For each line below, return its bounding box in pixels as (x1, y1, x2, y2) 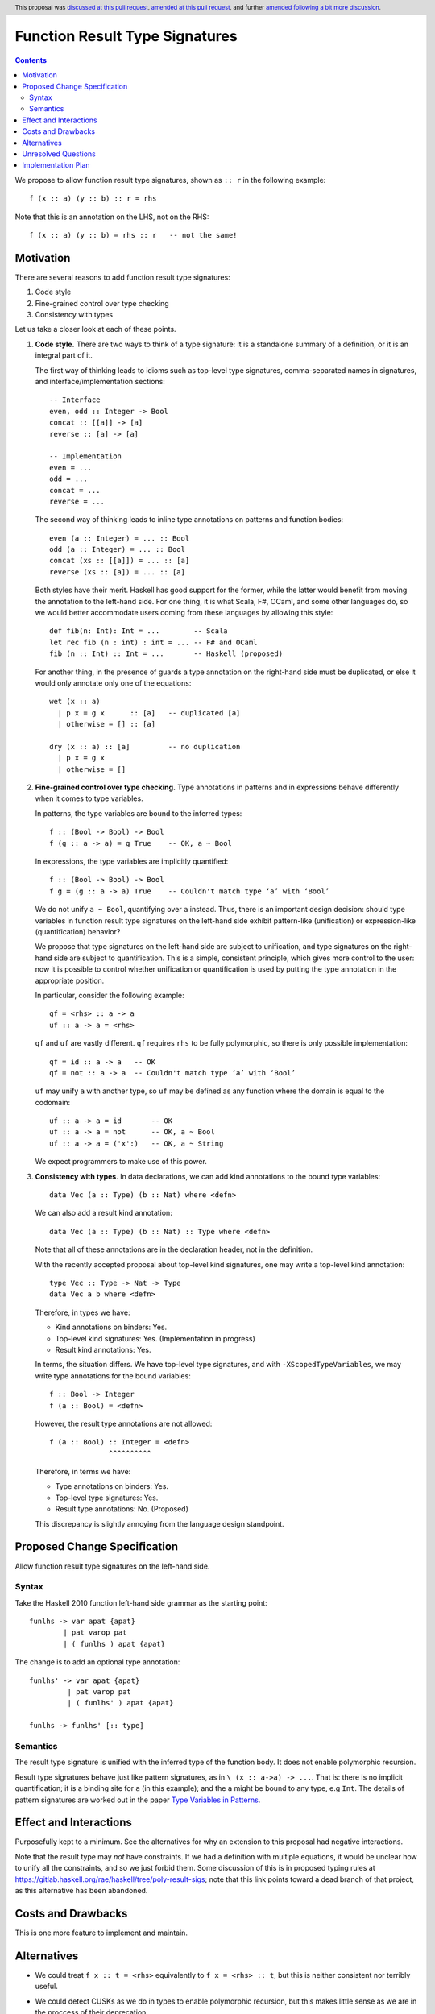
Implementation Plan (22, 160, 90, 170)
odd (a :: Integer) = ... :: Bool (49, 545, 185, 554)
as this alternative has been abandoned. (14, 1885, 148, 1895)
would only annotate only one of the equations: (35, 678, 192, 688)
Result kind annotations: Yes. (55, 1345, 151, 1354)
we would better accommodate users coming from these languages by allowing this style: (35, 608, 333, 618)
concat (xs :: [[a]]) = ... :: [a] (49, 556, 190, 566)
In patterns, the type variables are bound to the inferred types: (35, 808, 242, 818)
